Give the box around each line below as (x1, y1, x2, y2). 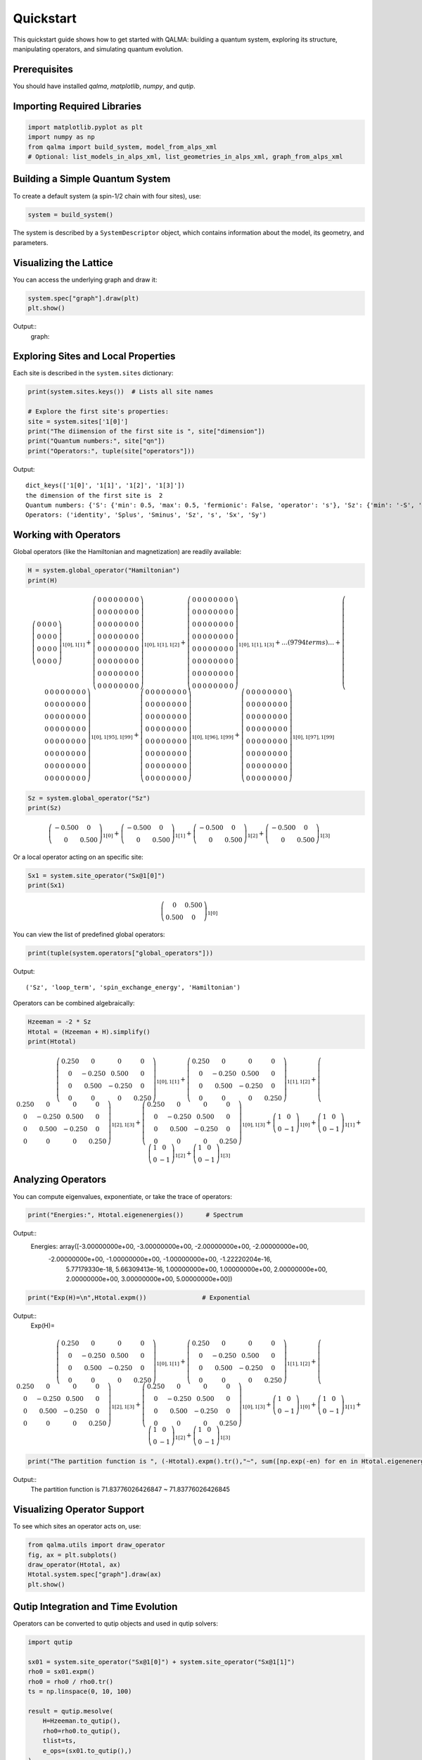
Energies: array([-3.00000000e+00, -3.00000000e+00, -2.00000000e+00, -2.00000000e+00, (30, 1242, 309, 1250)
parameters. (13, 238, 49, 246)
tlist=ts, (42, 1737, 77, 1745)
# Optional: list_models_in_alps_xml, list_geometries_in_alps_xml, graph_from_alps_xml (27, 153, 344, 161)
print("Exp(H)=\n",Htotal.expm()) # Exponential (27, 1294, 251, 1302)
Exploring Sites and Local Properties (13, 351, 176, 363)
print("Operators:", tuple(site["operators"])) (27, 447, 195, 455)
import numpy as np (27, 133, 95, 141)
